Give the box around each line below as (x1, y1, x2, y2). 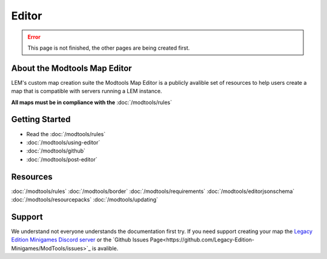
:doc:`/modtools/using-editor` (26, 139, 101, 146)
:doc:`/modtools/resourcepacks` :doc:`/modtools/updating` (11, 196, 159, 203)
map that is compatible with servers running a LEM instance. (11, 88, 162, 95)
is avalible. (91, 244, 119, 252)
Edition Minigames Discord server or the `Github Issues (11, 236, 149, 243)
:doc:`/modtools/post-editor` (26, 156, 97, 163)
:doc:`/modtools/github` (26, 147, 86, 154)
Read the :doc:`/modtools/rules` (26, 130, 106, 137)
